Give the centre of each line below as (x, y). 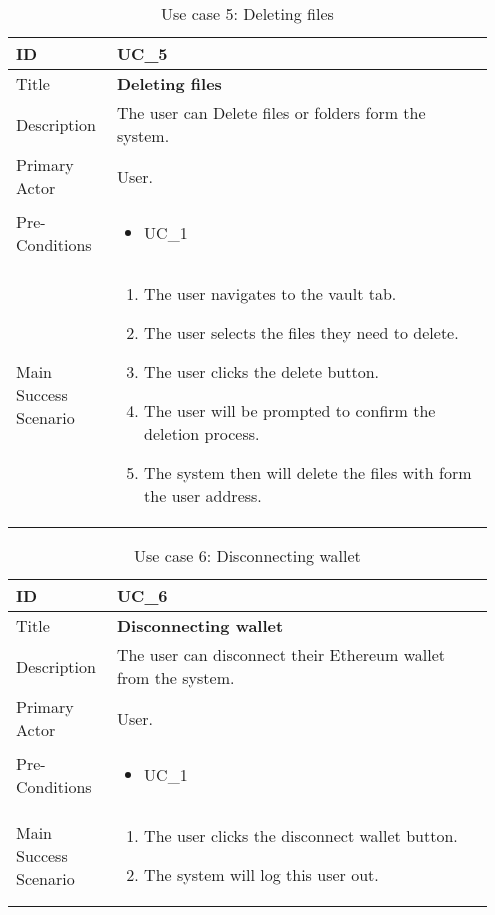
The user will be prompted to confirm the (290, 410)
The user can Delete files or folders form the (271, 112)
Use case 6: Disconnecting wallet (247, 555)
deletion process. (202, 433)
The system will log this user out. (261, 874)
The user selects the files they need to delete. (301, 332)
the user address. (203, 495)
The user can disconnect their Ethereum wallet (280, 654)
